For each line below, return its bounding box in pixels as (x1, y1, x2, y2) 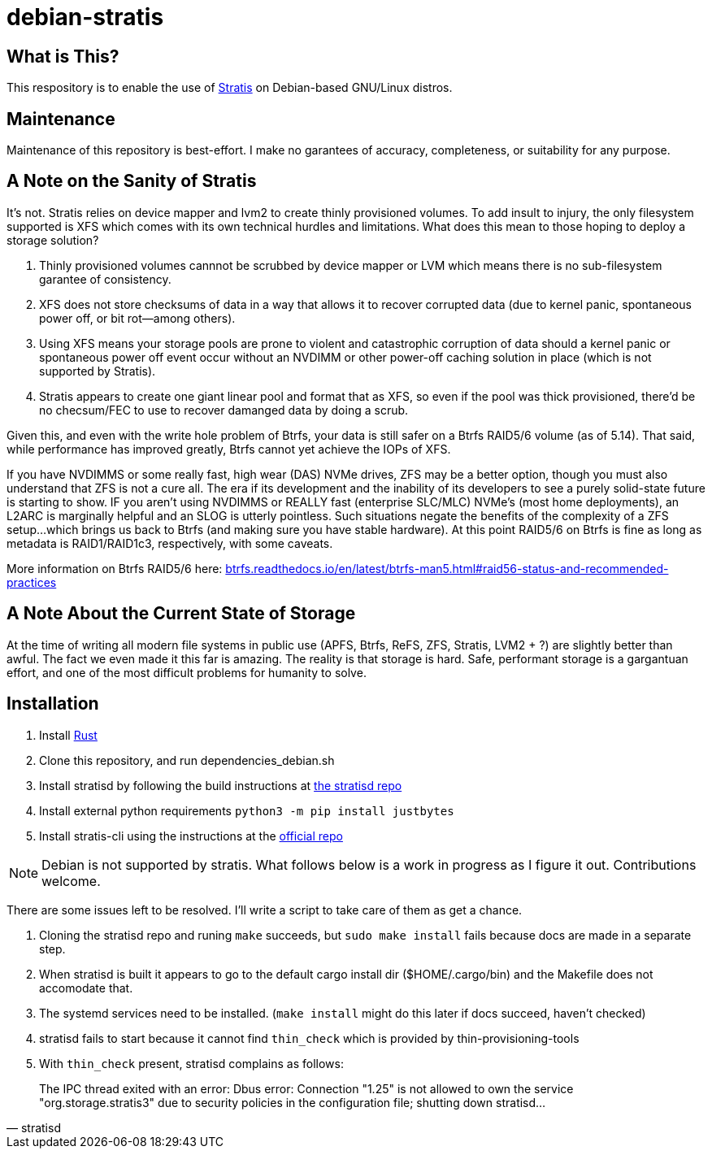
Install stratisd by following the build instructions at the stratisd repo (39, 778, 402, 792)
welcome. (41, 872, 101, 889)
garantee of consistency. (39, 271, 171, 286)
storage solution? (7, 232, 99, 247)
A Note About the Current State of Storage (7, 603, 356, 624)
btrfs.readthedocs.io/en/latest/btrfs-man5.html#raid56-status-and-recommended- (225, 561, 669, 575)
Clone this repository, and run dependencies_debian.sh (39, 753, 335, 767)
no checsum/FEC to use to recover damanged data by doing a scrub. (39, 402, 409, 417)
